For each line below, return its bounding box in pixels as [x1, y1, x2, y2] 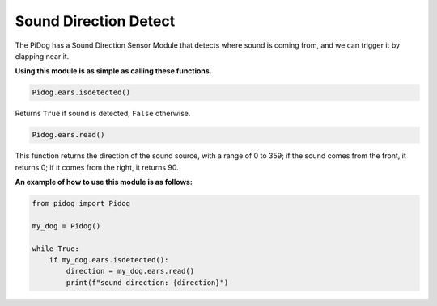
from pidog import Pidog [32, 199, 131, 208]
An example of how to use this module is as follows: [15, 178, 193, 187]
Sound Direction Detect [15, 12, 176, 30]
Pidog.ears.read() [32, 130, 105, 140]
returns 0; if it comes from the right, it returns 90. [15, 162, 179, 172]
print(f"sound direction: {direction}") [66, 278, 229, 287]
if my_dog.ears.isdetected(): [49, 255, 169, 264]
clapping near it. [15, 51, 70, 61]
